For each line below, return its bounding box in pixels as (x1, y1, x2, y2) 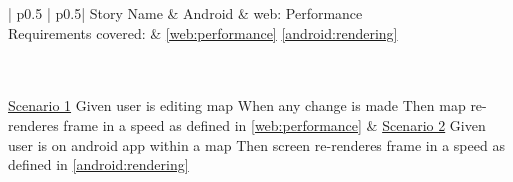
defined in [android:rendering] (8, 154, 189, 175)
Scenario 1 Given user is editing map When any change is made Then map (8, 95, 466, 116)
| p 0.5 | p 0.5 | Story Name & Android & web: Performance (8, 3, 363, 23)
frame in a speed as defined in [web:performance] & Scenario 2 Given (63, 114, 486, 135)
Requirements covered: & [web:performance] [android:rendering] (8, 22, 398, 43)
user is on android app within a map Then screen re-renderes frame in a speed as (8, 134, 505, 155)
